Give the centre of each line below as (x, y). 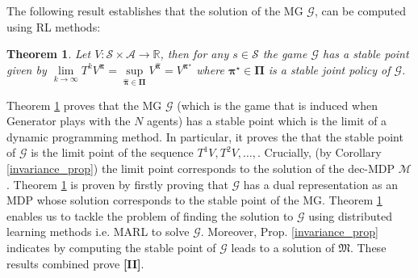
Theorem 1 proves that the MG (84, 105)
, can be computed (360, 11)
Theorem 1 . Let (49, 54)
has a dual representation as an (321, 184)
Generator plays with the (69, 121)
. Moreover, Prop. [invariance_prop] (289, 232)
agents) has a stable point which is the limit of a (267, 121)
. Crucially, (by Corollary (319, 152)
